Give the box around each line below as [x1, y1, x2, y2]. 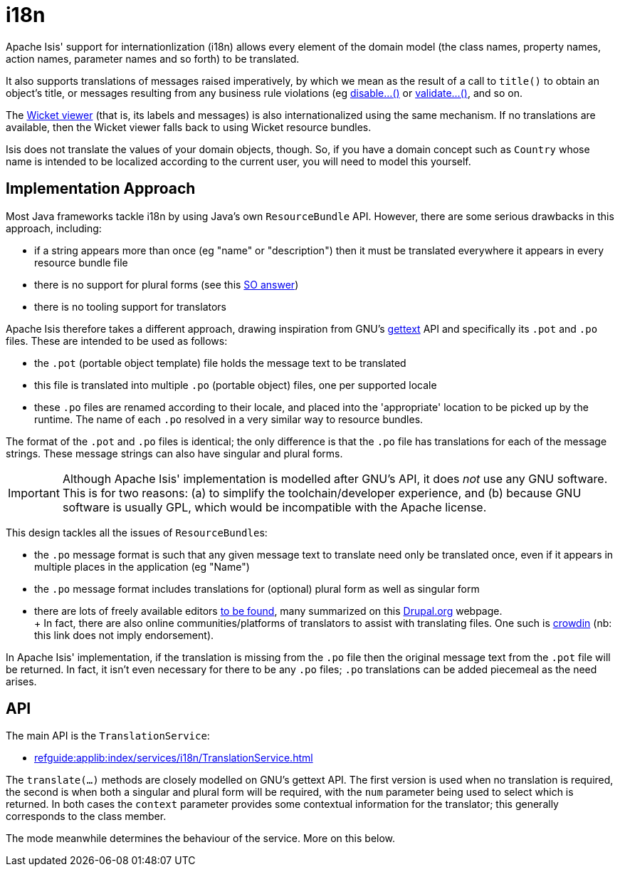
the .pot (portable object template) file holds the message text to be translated [34, 356, 406, 369]
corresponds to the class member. [6, 810, 167, 823]
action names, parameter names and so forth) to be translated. [6, 52, 300, 65]
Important [8, 485, 60, 500]
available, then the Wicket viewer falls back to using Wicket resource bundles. [6, 120, 372, 133]
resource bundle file [34, 256, 128, 269]
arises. [6, 675, 37, 687]
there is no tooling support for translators [34, 300, 226, 313]
